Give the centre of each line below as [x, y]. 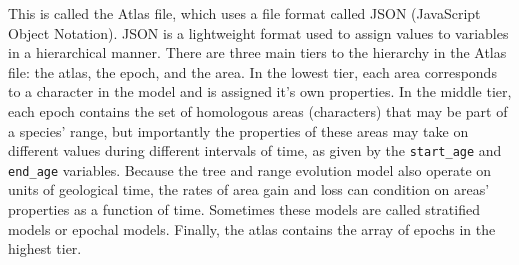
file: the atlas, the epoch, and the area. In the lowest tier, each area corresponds [252, 71]
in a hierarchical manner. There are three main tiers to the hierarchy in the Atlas [257, 52]
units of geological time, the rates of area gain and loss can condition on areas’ [249, 189]
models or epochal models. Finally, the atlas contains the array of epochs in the [252, 228]
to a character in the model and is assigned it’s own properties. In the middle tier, [260, 91]
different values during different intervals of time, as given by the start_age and [255, 150]
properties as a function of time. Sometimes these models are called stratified [244, 209]
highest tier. [45, 248]
